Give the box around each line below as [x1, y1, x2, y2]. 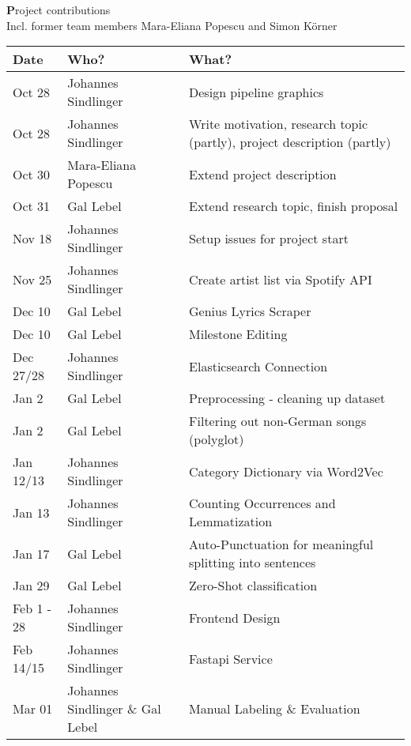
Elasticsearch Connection [189, 356, 328, 375]
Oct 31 [13, 197, 51, 216]
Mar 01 [13, 699, 53, 718]
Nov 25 [13, 269, 52, 288]
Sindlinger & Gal [67, 699, 161, 718]
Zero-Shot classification [189, 576, 318, 595]
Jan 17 [13, 544, 50, 563]
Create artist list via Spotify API [189, 269, 372, 288]
